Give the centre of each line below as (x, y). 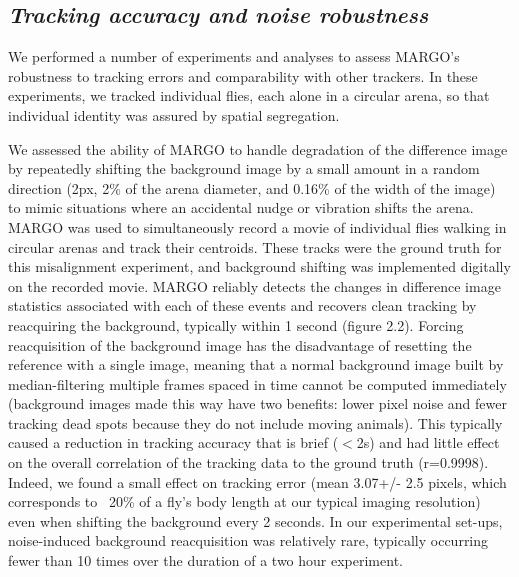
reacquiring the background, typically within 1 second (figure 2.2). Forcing (236, 324)
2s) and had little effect (428, 442)
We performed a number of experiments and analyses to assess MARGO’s (234, 56)
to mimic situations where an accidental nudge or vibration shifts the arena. (241, 207)
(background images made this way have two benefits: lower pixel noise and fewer (257, 403)
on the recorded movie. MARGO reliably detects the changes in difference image (254, 285)
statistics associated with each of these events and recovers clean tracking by (242, 305)
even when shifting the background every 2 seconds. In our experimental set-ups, (255, 520)
